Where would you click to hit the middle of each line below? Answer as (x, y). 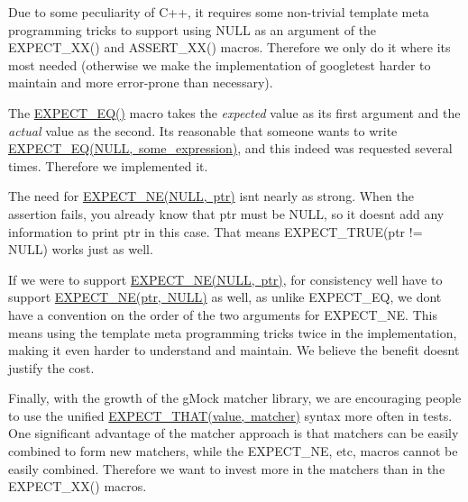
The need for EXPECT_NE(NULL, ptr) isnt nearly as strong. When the (211, 196)
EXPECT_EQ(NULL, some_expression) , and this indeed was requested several (230, 148)
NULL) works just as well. (81, 249)
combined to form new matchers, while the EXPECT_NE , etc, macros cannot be (233, 451)
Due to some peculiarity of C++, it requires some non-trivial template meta (219, 12)
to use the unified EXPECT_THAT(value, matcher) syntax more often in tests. (230, 415)
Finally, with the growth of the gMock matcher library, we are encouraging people (235, 398)
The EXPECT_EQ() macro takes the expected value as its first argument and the (234, 112)
